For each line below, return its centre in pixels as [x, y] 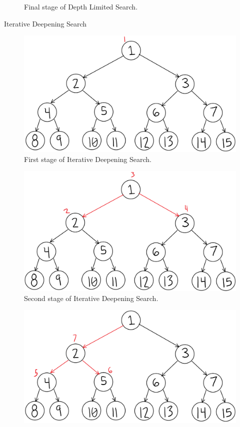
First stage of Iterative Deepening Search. [88, 159]
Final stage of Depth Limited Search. [81, 6]
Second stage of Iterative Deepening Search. [91, 298]
